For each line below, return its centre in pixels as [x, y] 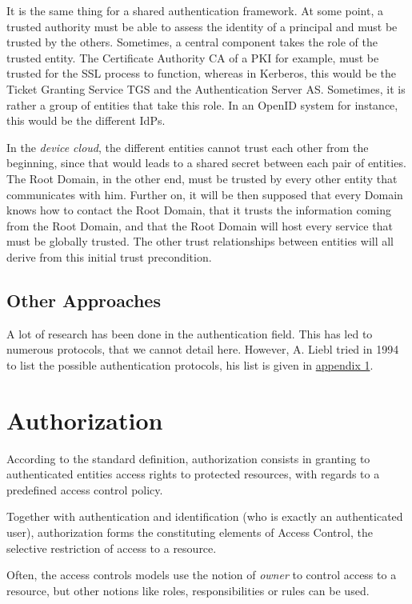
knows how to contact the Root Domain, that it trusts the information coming [199, 210]
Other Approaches [84, 300]
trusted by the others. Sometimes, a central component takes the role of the [192, 42]
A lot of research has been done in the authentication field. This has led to [190, 333]
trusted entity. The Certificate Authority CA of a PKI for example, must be [193, 57]
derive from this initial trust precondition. [109, 256]
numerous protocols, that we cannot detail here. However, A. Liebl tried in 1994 [203, 349]
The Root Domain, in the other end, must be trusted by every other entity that [202, 178]
